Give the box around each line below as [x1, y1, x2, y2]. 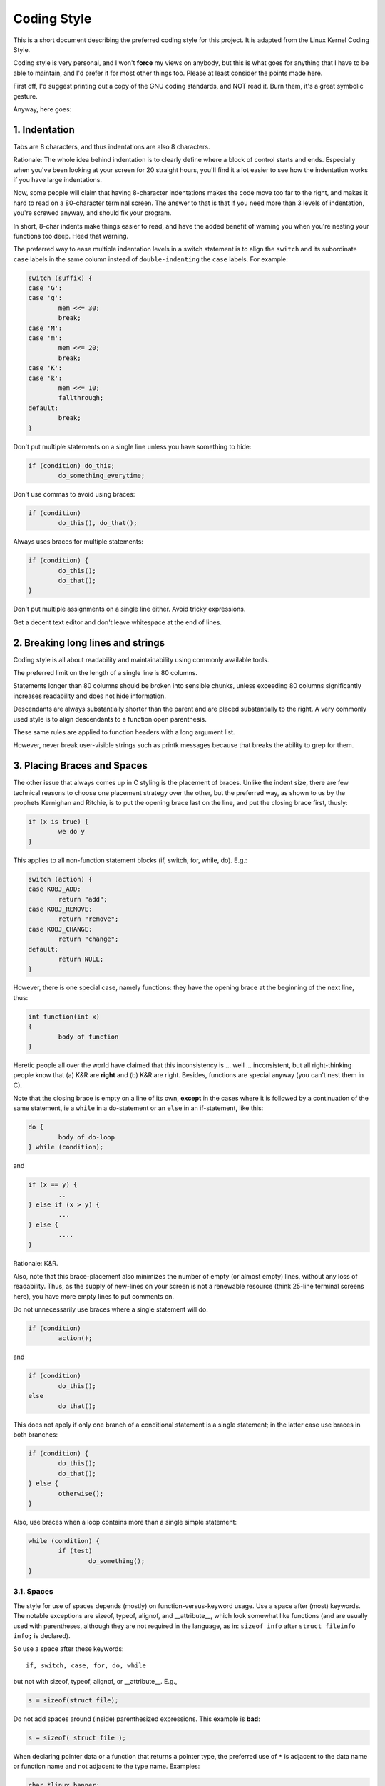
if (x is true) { [28, 818, 89, 826]
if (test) [58, 1547, 93, 1555]
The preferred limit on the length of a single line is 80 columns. [13, 669, 197, 677]
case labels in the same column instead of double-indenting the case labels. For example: [13, 254, 288, 264]
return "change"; [58, 935, 119, 943]
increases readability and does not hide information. [13, 692, 167, 700]
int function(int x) [28, 1012, 100, 1021]
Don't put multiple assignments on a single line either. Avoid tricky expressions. [13, 604, 246, 614]
